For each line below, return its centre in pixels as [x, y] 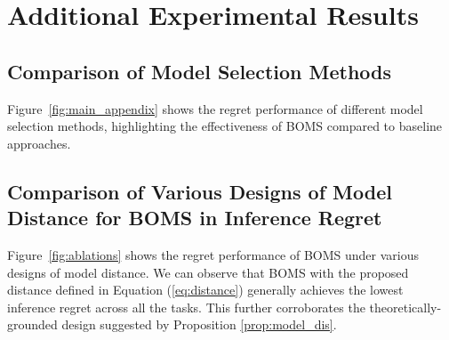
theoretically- [405, 307]
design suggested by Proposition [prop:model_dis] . [199, 324]
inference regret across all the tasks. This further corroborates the [186, 307]
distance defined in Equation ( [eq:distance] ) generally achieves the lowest [205, 290]
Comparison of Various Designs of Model [200, 191]
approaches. [39, 143]
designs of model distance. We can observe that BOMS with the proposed [208, 272]
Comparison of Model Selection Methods [200, 71]
